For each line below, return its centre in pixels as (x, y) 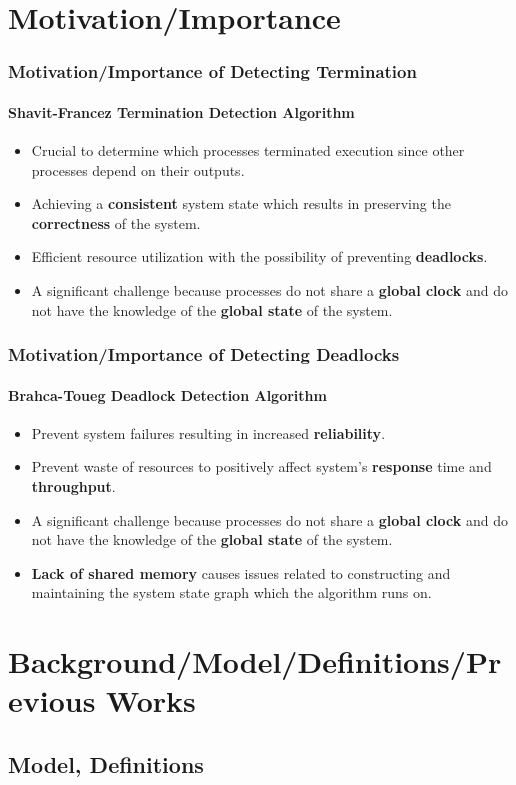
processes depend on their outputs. (138, 169)
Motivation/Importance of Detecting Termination (212, 71)
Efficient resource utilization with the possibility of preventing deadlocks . (259, 256)
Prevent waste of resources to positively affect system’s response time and (261, 466)
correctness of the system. (116, 222)
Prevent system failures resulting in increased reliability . (208, 432)
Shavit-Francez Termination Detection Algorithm (181, 111)
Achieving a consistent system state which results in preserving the (241, 203)
